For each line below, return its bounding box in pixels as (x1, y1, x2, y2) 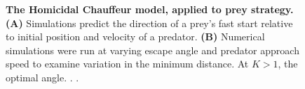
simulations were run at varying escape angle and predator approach (6, 42, 299, 57)
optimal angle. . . (6, 70, 79, 84)
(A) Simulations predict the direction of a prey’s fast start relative (6, 15, 293, 30)
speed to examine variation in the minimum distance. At (6, 56, 249, 71)
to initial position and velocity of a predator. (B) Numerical (6, 29, 265, 44)
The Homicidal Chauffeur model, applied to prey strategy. (6, 2, 294, 16)
